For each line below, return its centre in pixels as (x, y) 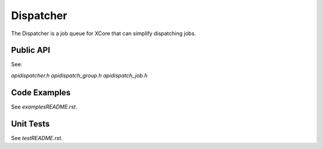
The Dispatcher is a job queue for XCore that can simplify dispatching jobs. (103, 33)
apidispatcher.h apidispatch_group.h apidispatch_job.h (79, 75)
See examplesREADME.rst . (44, 107)
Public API (31, 50)
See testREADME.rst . (37, 138)
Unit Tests (31, 124)
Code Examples (41, 92)
